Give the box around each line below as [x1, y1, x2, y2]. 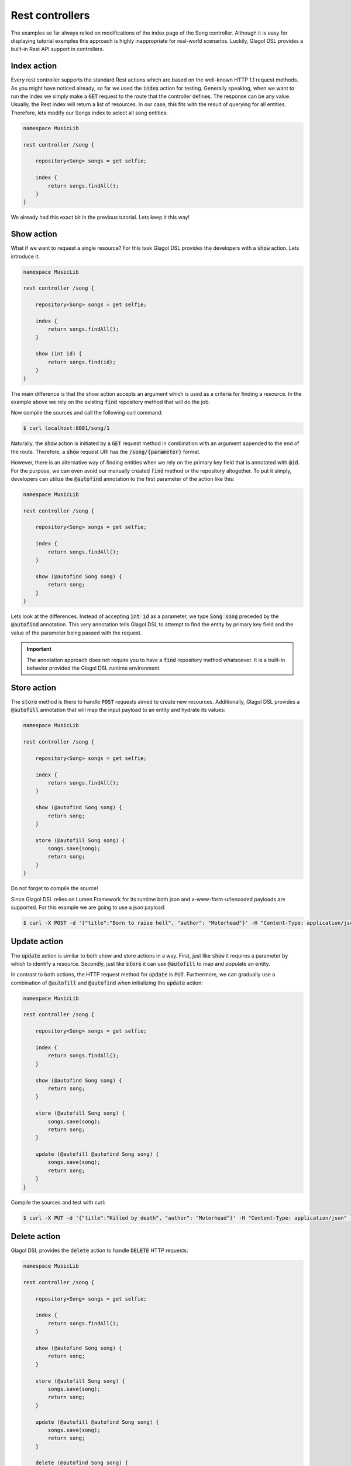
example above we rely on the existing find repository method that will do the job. [11, 399, 211, 406]
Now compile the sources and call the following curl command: [11, 409, 163, 416]
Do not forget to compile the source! [11, 885, 99, 892]
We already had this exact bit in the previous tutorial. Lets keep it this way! [11, 214, 190, 221]
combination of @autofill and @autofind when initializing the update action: [11, 979, 203, 986]
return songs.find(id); [47, 358, 116, 365]
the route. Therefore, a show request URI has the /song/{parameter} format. [11, 448, 201, 455]
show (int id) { [35, 351, 82, 357]
